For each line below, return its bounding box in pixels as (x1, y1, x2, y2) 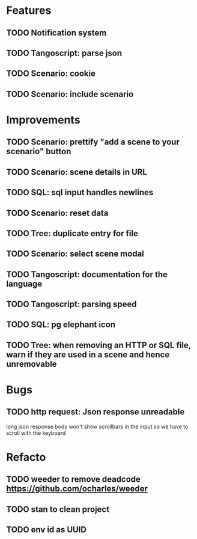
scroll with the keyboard (6, 429, 66, 437)
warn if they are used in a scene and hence (6, 349, 170, 360)
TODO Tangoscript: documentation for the (6, 269, 168, 279)
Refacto (6, 450, 46, 464)
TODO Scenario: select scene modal (6, 249, 144, 259)
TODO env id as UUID (6, 525, 87, 535)
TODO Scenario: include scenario (6, 89, 134, 99)
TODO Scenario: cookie (6, 69, 96, 79)
